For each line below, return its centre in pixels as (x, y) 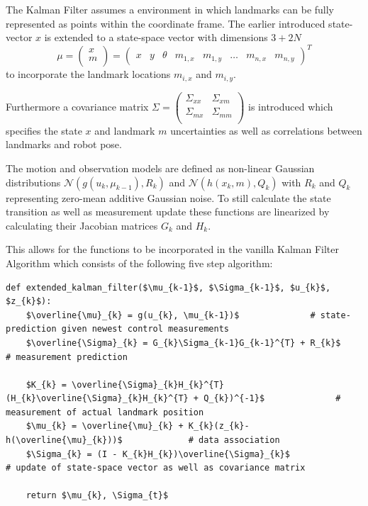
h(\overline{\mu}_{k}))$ (64, 440)
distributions (33, 182)
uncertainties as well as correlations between (266, 130)
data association (239, 440)
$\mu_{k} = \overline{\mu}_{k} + (105, 426)
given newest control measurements (145, 329)
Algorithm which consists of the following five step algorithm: (139, 263)
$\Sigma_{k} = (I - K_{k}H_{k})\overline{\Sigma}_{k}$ (158, 454)
